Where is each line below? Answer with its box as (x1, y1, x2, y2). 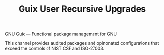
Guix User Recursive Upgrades (19, 3, 146, 15)
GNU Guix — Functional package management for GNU (5, 31, 117, 37)
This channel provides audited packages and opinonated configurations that (5, 40, 159, 46)
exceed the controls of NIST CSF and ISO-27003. (5, 45, 104, 52)
